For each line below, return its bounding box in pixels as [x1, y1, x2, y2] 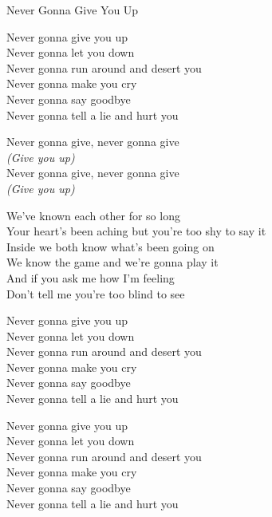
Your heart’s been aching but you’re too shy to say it [6, 223, 266, 239]
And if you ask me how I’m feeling [6, 269, 175, 286]
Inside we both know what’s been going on [6, 238, 215, 255]
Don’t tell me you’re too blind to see [6, 285, 185, 302]
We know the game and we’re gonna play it [6, 254, 219, 270]
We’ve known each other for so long [6, 207, 180, 223]
